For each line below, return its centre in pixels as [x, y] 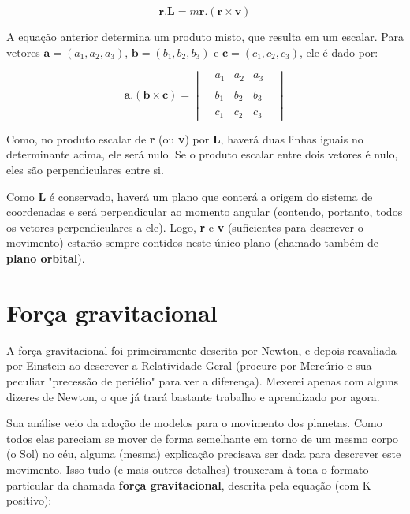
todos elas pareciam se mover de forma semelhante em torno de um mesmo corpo [203, 438]
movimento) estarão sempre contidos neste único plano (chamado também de [193, 242]
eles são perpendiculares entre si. [85, 170]
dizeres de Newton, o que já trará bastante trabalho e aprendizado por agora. [193, 396]
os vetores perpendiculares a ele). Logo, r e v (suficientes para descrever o [185, 227]
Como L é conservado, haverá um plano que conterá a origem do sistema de [190, 196]
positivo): [29, 500]
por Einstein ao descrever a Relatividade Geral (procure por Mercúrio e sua [189, 365]
